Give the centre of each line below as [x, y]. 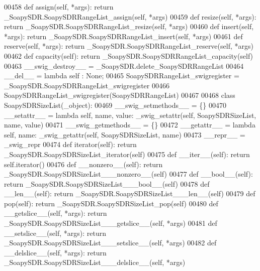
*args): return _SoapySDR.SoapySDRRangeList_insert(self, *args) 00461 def [123, 36]
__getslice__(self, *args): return [56, 213]
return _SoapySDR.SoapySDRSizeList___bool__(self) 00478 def [107, 183]
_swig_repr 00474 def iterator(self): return [70, 144]
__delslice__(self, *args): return [55, 252]
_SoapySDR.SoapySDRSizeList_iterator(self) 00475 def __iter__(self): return [127, 154]
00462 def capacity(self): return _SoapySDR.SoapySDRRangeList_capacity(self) [129, 55]
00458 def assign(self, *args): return [59, 7]
